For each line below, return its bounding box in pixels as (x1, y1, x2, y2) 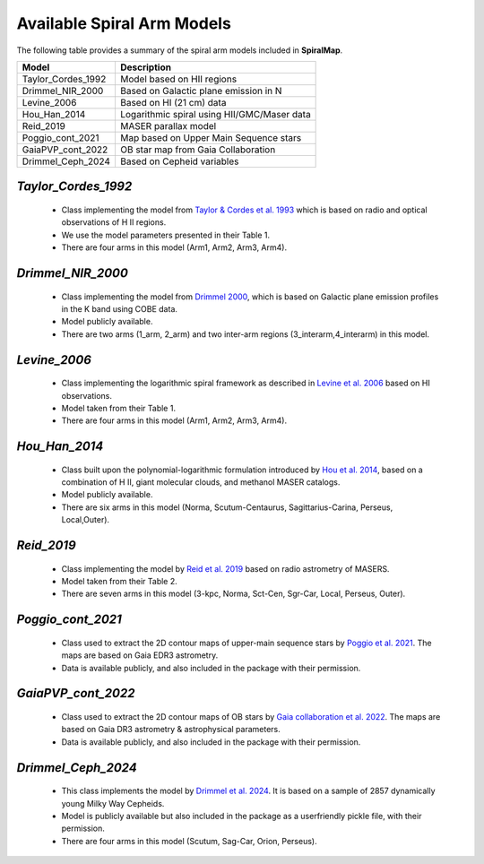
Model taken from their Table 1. (61, 402, 177, 413)
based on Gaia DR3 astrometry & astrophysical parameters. (61, 724, 281, 735)
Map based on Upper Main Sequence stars (119, 131, 302, 143)
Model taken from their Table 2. (61, 576, 178, 587)
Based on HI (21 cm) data (119, 96, 227, 108)
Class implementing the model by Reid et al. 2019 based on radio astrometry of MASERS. (61, 563, 390, 574)
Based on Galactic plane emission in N (119, 84, 282, 97)
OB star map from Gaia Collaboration (119, 143, 276, 156)
